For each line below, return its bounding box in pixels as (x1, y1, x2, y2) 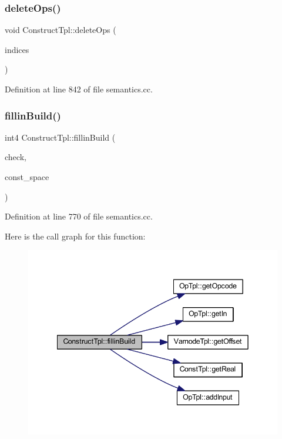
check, (5, 151, 26, 163)
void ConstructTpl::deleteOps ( (5, 24, 116, 36)
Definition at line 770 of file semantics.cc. (5, 210, 153, 222)
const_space (5, 171, 49, 182)
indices (5, 43, 29, 55)
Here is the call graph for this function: (5, 230, 146, 242)
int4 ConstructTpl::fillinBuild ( (5, 131, 116, 143)
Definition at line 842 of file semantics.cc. (5, 83, 153, 95)
